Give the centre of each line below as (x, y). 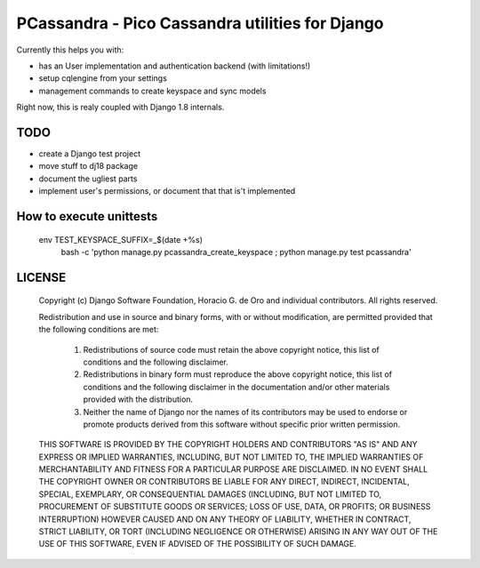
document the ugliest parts (88, 179)
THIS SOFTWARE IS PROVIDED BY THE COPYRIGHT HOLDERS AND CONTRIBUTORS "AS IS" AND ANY (228, 444)
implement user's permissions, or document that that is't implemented (167, 191)
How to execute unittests (87, 216)
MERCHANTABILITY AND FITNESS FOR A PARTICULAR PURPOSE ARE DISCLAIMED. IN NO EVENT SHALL (233, 469)
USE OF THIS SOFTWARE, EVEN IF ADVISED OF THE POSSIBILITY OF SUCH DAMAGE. (198, 544)
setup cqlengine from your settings (103, 78)
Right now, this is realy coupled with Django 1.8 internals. (120, 108)
